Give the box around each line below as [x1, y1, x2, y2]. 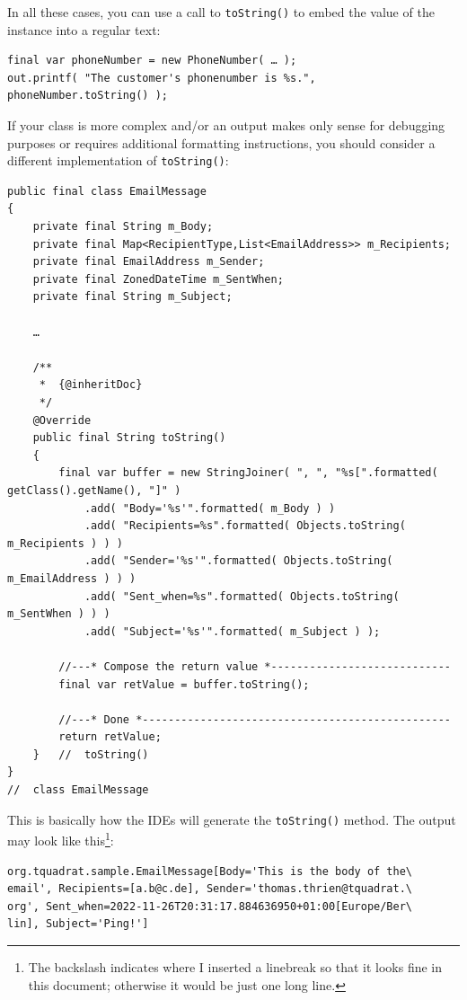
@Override [32, 413, 92, 427]
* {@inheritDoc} [39, 378, 143, 392]
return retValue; [58, 730, 162, 744]
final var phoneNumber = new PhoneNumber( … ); [7, 54, 297, 67]
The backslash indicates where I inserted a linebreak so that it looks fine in [28, 957, 443, 976]
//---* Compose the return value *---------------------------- [58, 659, 451, 673]
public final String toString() [32, 431, 226, 445]
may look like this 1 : [7, 828, 114, 849]
